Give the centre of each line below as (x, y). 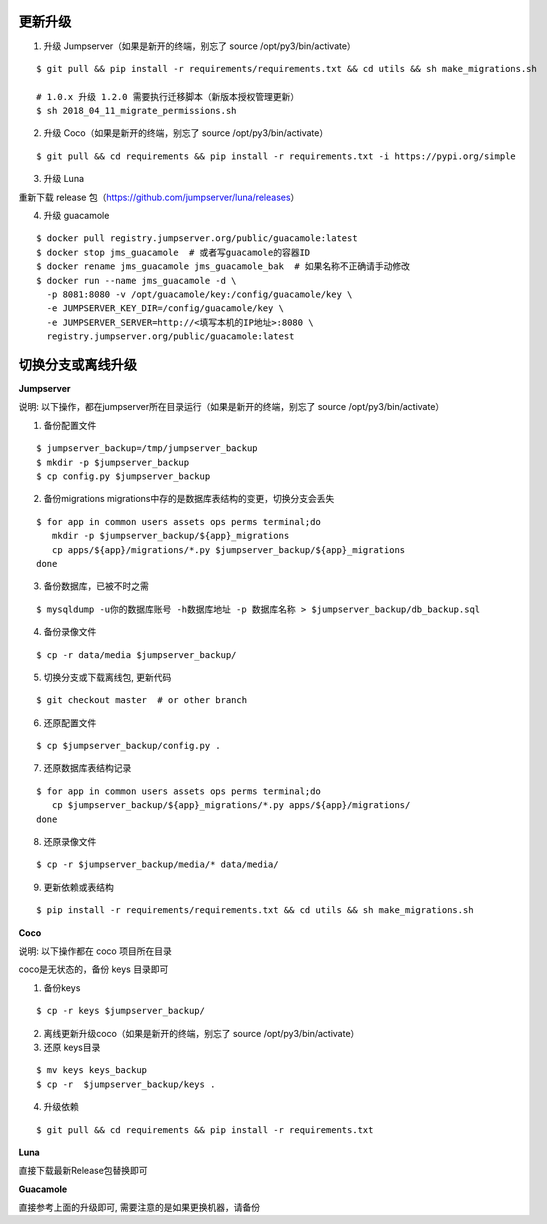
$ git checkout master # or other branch (142, 700)
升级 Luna (64, 179)
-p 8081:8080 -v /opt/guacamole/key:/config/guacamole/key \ (199, 294)
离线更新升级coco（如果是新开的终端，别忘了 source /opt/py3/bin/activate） (201, 1033)
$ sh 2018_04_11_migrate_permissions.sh (136, 111)
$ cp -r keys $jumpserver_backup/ (120, 1011)
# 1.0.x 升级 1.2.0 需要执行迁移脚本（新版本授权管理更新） (168, 96)
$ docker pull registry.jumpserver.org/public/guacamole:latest (197, 238)
